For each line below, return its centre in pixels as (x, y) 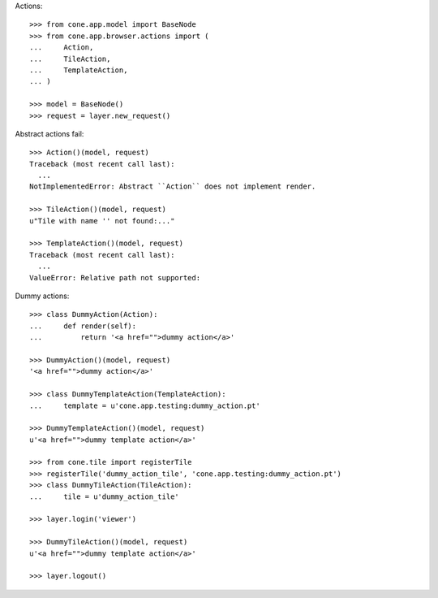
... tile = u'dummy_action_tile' (105, 496)
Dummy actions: (42, 296)
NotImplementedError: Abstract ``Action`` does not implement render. (173, 186)
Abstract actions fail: (49, 133)
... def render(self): (83, 326)
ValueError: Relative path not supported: (115, 277)
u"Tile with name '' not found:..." (102, 221)
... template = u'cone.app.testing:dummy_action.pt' (145, 405)
